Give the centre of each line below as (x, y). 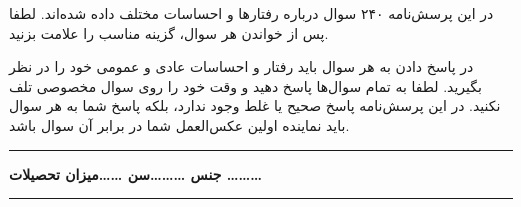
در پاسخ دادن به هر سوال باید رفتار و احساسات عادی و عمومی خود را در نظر (241, 66)
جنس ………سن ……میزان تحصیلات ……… (135, 173)
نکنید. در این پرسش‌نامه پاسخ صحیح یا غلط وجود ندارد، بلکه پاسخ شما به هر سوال (255, 105)
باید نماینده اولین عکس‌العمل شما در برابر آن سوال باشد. (179, 124)
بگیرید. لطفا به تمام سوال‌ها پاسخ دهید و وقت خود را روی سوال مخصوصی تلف (245, 85)
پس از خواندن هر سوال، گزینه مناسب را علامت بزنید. (169, 32)
